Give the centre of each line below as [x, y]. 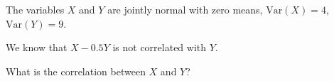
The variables [35, 9]
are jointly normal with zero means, [185, 9]
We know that [37, 47]
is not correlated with [160, 47]
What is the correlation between [76, 71]
